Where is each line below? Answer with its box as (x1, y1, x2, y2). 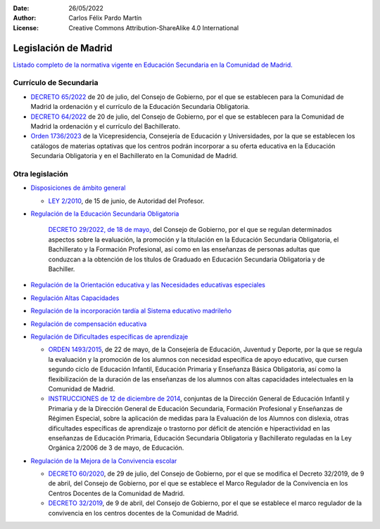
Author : (13, 14, 37, 22)
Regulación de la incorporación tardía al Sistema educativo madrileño (30, 306, 232, 315)
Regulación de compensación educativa (30, 320, 147, 328)
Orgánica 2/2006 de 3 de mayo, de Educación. (48, 443, 184, 452)
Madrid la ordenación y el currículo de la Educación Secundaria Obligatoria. (30, 103, 250, 111)
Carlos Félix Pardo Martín (68, 14, 142, 22)
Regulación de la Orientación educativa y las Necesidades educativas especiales (30, 281, 265, 289)
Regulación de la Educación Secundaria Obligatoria (30, 209, 179, 218)
